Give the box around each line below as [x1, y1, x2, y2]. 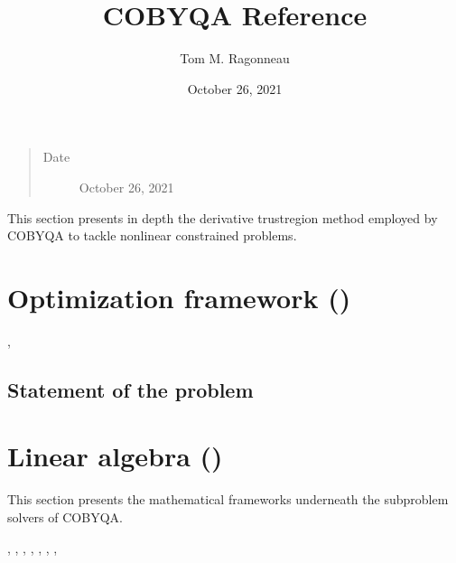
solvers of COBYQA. [7, 507, 123, 526]
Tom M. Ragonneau [180, 49, 290, 68]
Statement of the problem [7, 375, 254, 403]
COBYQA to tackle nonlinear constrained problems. [7, 226, 297, 245]
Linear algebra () [7, 437, 223, 474]
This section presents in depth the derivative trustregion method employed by [7, 208, 438, 227]
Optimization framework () [7, 278, 351, 315]
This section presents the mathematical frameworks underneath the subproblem [7, 490, 449, 509]
